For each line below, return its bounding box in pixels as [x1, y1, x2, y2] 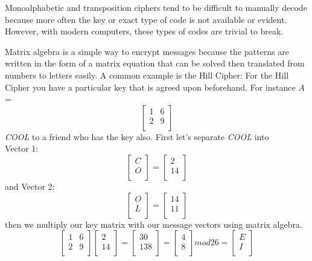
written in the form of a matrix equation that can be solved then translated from [5, 57, 305, 69]
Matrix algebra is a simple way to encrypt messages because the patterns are [5, 45, 289, 57]
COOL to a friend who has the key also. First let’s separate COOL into [5, 130, 269, 143]
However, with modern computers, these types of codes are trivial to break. [5, 25, 284, 37]
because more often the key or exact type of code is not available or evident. [5, 13, 287, 25]
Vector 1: [5, 142, 39, 155]
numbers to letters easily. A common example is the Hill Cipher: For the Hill [5, 68, 289, 81]
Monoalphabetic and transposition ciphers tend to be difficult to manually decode [5, 1, 307, 13]
